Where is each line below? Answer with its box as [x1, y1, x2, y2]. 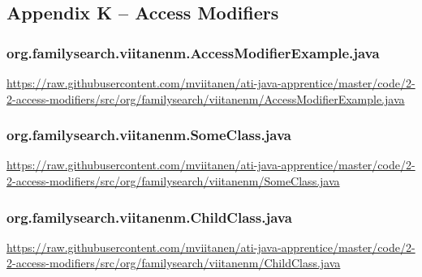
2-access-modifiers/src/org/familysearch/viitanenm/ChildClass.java [6, 254, 341, 271]
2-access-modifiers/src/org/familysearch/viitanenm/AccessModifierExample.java [6, 90, 405, 107]
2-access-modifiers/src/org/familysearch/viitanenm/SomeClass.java [6, 173, 340, 189]
